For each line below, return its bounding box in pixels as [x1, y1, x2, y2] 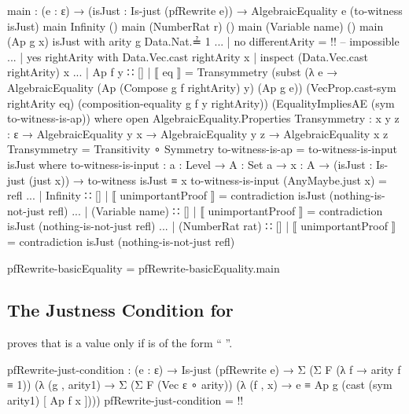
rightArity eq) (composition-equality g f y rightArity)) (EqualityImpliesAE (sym [7, 94, 395, 111]
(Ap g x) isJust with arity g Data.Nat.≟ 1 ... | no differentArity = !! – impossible [7, 33, 400, 49]
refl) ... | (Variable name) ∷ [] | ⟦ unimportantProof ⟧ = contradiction [48, 202, 383, 218]
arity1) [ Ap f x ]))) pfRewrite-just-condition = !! [7, 392, 244, 409]
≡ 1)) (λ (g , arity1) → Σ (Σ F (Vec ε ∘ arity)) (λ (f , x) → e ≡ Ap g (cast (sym [7, 376, 392, 393]
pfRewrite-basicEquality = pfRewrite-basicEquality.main [7, 259, 280, 276]
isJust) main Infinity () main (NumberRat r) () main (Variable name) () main [7, 17, 384, 34]
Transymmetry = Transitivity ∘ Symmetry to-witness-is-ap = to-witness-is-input [7, 141, 398, 157]
